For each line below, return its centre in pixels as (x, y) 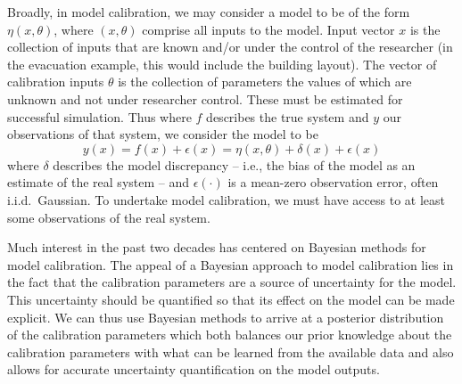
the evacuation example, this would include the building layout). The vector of (222, 64)
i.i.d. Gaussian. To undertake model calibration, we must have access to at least (226, 199)
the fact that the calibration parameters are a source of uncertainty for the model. (232, 282)
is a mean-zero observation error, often (333, 182)
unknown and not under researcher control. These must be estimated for (205, 98)
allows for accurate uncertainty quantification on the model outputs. (194, 369)
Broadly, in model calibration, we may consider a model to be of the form (209, 12)
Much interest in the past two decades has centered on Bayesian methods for (217, 247)
